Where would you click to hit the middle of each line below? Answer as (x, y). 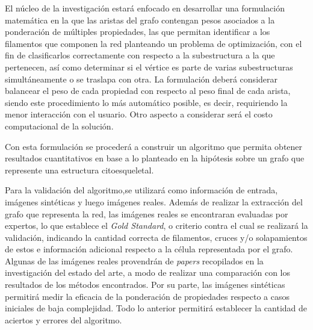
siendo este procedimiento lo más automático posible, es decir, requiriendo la (146, 102)
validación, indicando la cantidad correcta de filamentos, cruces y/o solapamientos (156, 237)
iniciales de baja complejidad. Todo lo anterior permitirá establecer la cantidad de (156, 308)
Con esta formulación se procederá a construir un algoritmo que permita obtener (154, 146)
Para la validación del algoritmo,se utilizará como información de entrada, (141, 190)
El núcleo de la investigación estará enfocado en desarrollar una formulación (145, 8)
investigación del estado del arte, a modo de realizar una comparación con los (148, 272)
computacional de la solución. (59, 126)
